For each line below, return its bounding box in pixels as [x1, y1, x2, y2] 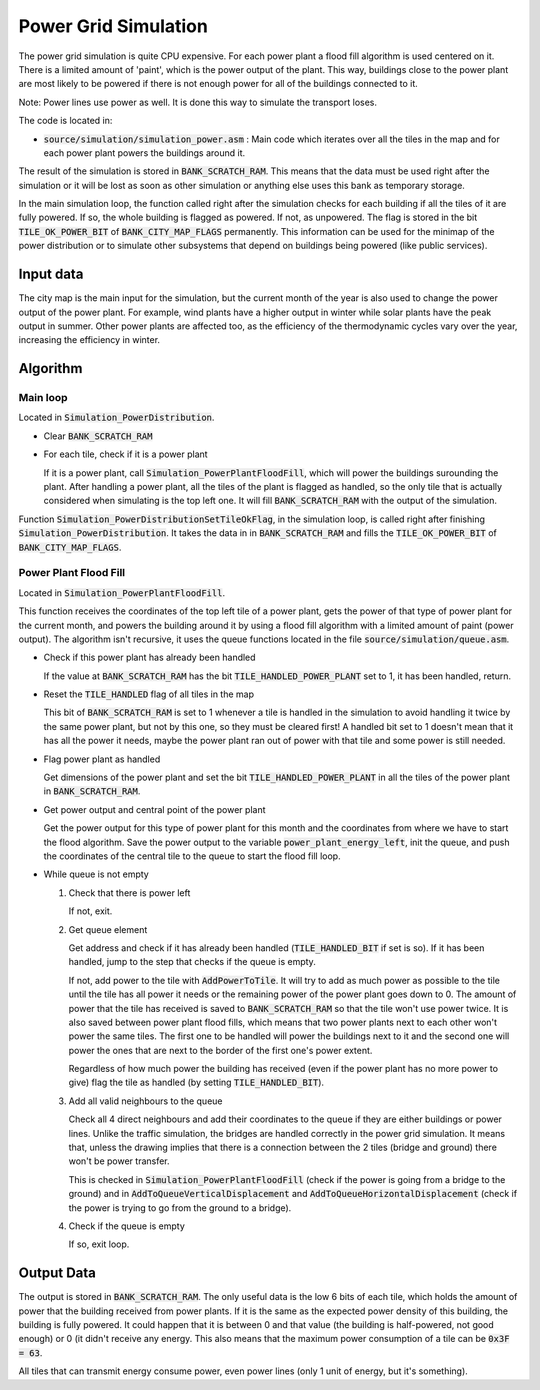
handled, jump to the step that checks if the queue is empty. [68, 956, 317, 968]
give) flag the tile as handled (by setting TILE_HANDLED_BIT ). [68, 1076, 325, 1089]
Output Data [18, 1265, 97, 1282]
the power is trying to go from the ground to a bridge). [68, 1201, 292, 1214]
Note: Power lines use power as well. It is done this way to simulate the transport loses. [18, 96, 377, 108]
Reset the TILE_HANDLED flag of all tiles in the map [43, 688, 255, 700]
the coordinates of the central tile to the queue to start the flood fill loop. [43, 850, 341, 862]
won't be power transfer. [68, 1155, 170, 1167]
